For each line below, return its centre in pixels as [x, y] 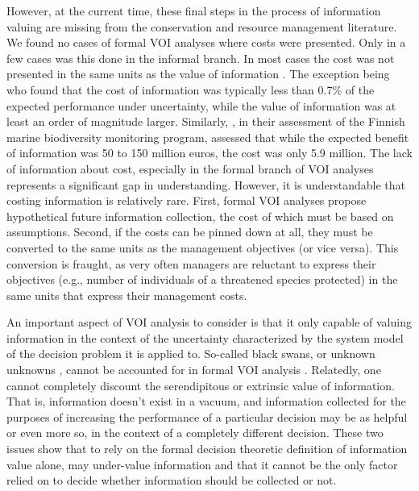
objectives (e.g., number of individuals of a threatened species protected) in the [202, 279]
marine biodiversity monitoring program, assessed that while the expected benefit [208, 137]
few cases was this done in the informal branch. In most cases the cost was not [201, 58]
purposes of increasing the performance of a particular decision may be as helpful [207, 416]
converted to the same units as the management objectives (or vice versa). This [203, 247]
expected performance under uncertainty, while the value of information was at [201, 105]
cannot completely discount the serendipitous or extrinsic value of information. [201, 385]
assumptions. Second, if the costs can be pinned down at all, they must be [190, 232]
